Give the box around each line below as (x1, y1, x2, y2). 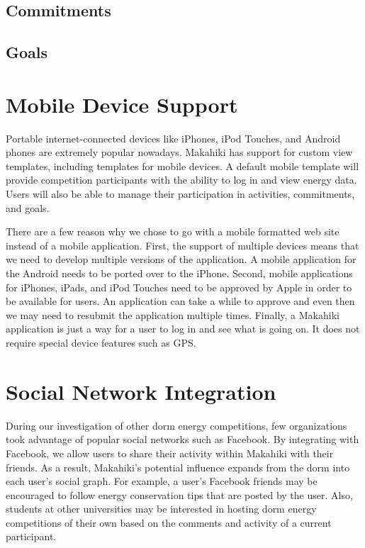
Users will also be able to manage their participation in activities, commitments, (6, 186, 355, 201)
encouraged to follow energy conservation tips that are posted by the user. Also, (6, 487, 353, 502)
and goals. (6, 200, 50, 215)
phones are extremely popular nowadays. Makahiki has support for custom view (6, 145, 353, 160)
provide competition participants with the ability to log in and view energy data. (6, 172, 357, 187)
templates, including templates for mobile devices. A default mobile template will (6, 158, 359, 173)
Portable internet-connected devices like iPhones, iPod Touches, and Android (6, 130, 341, 145)
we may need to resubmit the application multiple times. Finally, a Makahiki (6, 307, 339, 322)
